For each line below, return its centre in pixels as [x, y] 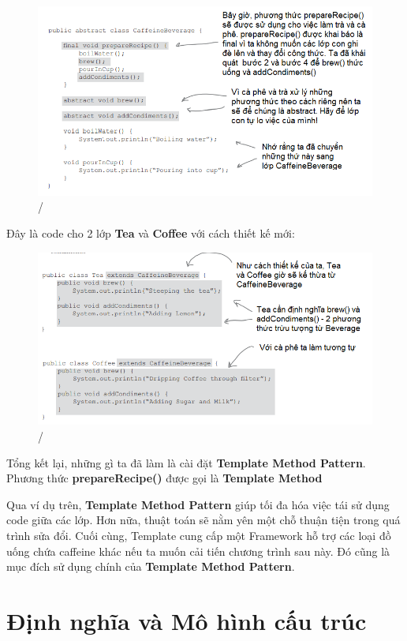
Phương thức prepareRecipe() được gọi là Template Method [164, 478]
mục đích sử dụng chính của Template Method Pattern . [151, 566]
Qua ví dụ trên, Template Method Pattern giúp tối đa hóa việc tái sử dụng [198, 504]
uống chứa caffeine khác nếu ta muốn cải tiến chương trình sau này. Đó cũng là [198, 551]
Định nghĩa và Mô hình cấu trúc [187, 620]
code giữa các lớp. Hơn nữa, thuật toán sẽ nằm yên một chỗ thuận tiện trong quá [203, 520]
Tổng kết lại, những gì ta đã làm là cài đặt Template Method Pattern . [186, 462]
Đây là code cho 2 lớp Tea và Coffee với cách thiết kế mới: [151, 233]
